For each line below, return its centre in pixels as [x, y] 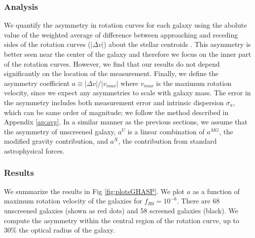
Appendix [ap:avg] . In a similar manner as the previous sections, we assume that [126, 122]
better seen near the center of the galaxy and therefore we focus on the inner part [127, 54]
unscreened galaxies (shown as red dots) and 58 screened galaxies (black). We [121, 210]
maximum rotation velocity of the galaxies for [73, 201]
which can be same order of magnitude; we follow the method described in [116, 112]
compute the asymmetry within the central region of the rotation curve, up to [122, 220]
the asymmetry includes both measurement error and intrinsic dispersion [114, 102]
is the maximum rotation [194, 83]
